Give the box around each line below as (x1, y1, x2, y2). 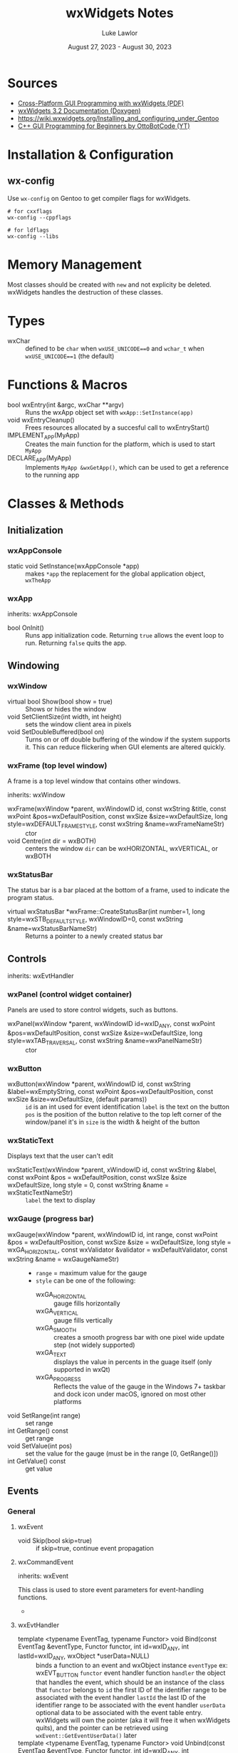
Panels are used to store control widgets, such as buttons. (7, 1006, 178, 1014)
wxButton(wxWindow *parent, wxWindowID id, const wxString (7, 1080, 191, 1088)
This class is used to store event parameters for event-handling (17, 1586, 205, 1594)
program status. (7, 894, 55, 902)
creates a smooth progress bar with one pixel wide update (53, 1333, 224, 1341)
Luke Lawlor (102, 29, 138, 37)
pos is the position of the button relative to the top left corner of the (25, 1110, 222, 1119)
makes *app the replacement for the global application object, (25, 569, 206, 578)
